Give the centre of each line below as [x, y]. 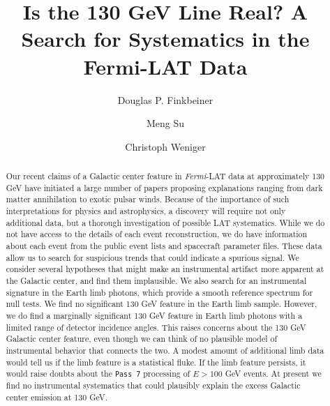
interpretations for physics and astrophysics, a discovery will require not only [146, 211]
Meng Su [165, 123]
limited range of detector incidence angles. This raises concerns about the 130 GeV [156, 327]
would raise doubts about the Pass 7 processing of [98, 374]
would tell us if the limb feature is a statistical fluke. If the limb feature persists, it [156, 362]
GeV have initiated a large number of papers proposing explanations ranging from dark [164, 187]
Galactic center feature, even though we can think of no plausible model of [142, 339]
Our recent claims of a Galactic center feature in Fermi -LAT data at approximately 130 [165, 176]
